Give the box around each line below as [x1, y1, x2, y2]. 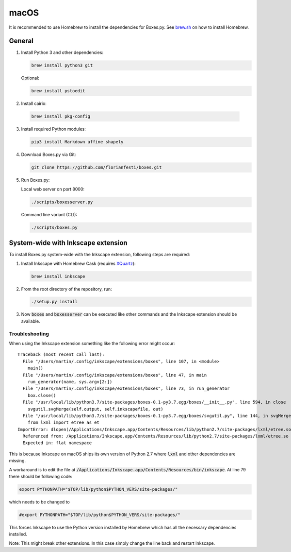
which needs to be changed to [9, 499, 70, 505]
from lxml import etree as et [27, 420, 99, 425]
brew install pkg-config [31, 114, 91, 119]
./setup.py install [31, 299, 78, 305]
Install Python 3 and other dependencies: [21, 50, 104, 55]
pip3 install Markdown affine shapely [31, 139, 124, 145]
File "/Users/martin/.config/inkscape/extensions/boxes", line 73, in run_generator [22, 386, 230, 391]
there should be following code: [9, 474, 72, 480]
